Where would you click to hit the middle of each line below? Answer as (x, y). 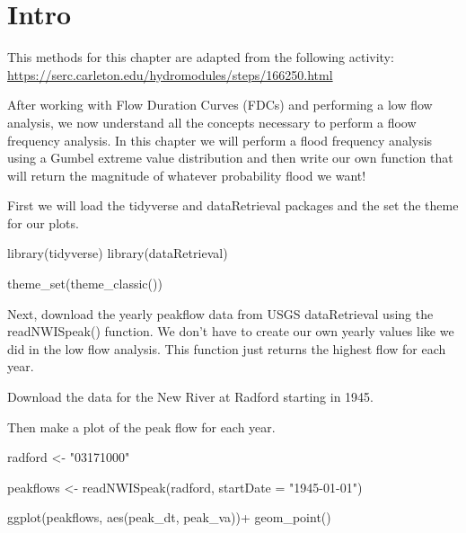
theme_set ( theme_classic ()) (85, 284)
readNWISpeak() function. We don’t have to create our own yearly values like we (231, 331)
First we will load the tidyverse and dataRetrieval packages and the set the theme (233, 205)
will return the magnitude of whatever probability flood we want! (187, 175)
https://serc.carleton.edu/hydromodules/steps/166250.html (170, 74)
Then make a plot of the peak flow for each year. (141, 426)
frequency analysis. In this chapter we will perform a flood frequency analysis (220, 140)
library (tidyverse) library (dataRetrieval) (118, 253)
